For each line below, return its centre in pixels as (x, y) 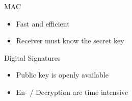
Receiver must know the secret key (70, 41)
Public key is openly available (62, 75)
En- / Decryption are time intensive (72, 92)
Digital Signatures (32, 57)
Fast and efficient (43, 23)
